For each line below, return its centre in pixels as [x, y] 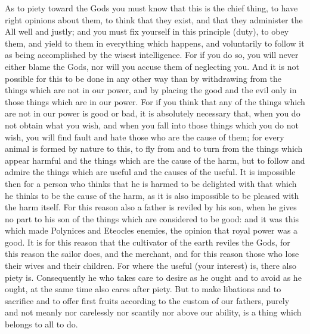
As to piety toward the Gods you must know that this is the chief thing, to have [151, 8]
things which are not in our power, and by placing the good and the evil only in [151, 90]
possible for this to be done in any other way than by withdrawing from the [143, 78]
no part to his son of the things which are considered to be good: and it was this [152, 218]
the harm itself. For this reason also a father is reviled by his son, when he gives [151, 207]
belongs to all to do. [41, 324]
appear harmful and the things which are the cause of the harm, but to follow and [155, 160]
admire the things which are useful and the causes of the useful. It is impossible [150, 172]
